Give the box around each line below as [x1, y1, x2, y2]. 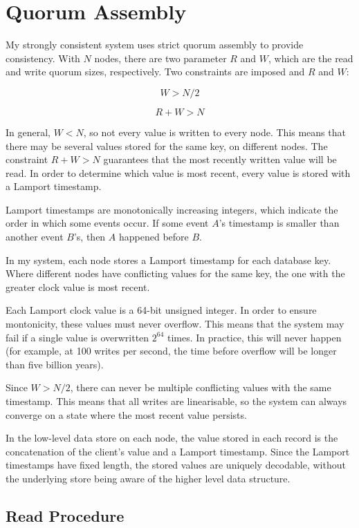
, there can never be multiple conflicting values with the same [70, 380, 331, 395]
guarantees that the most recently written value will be [103, 152, 337, 167]
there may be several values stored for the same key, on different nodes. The [6, 138, 328, 153]
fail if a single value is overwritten [6, 330, 149, 344]
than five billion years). [6, 357, 104, 371]
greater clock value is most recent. [6, 279, 150, 294]
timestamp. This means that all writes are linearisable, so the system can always [6, 394, 347, 408]
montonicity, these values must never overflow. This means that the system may [6, 317, 344, 331]
